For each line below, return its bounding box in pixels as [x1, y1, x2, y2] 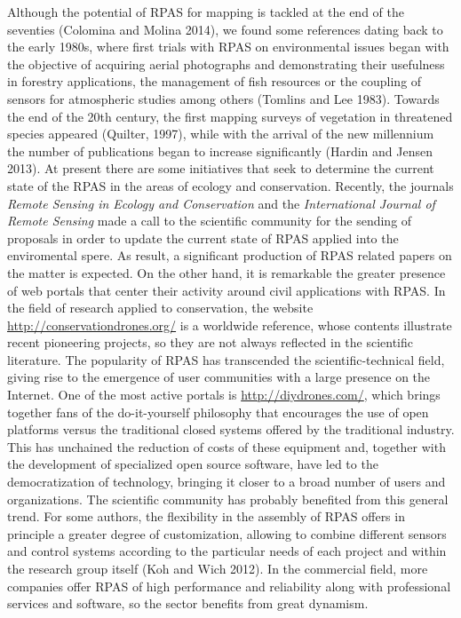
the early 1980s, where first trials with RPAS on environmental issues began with [7, 37, 449, 56]
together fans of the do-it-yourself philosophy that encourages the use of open [7, 402, 429, 421]
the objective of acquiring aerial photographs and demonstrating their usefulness [7, 54, 445, 73]
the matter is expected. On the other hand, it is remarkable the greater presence [7, 263, 446, 281]
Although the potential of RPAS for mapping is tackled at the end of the [7, 3, 404, 20]
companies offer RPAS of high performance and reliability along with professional [7, 576, 451, 595]
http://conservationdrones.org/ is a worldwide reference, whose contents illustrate [7, 315, 452, 334]
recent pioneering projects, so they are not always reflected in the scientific [7, 333, 414, 352]
